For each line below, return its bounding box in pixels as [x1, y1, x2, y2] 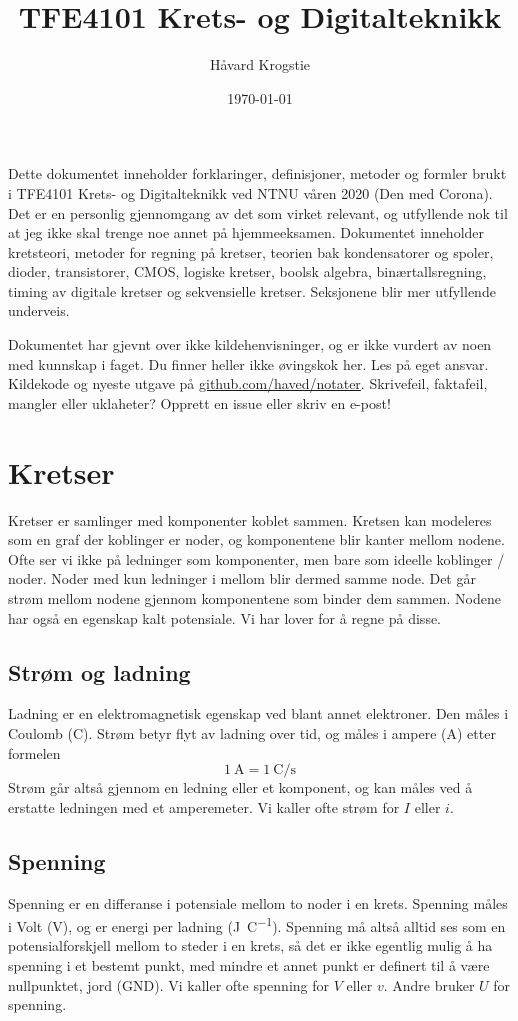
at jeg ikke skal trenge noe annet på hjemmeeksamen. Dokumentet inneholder [8, 222, 485, 243]
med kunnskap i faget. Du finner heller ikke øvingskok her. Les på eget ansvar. [8, 353, 489, 374]
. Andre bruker [383, 974, 475, 995]
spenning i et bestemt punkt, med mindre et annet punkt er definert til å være [8, 954, 490, 975]
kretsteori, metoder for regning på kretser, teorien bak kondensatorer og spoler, [8, 241, 494, 262]
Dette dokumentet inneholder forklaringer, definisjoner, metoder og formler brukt [8, 163, 507, 184]
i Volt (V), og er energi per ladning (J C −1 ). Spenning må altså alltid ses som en [8, 913, 506, 936]
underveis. [8, 300, 70, 321]
